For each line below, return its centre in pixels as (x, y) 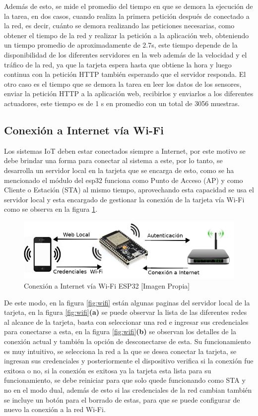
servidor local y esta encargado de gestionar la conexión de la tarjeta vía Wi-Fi (124, 199)
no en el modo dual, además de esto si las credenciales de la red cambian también (128, 389)
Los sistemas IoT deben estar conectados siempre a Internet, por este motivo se (125, 150)
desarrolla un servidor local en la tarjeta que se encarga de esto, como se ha (119, 170)
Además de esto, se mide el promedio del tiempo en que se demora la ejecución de (129, 6)
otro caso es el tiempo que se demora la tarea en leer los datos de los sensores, (123, 84)
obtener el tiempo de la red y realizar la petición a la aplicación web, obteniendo (127, 35)
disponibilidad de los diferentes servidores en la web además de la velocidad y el (126, 54)
